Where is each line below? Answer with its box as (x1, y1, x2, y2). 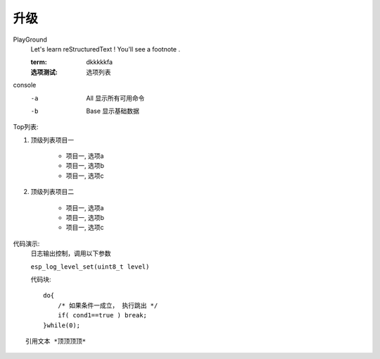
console (13, 81, 37, 90)
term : (30, 58, 47, 66)
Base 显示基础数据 (86, 107, 140, 115)
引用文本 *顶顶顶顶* (25, 337, 87, 345)
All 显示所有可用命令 (86, 94, 145, 102)
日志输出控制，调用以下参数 (30, 249, 111, 257)
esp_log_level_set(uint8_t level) (30, 262, 150, 271)
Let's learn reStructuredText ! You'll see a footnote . (30, 44, 181, 53)
